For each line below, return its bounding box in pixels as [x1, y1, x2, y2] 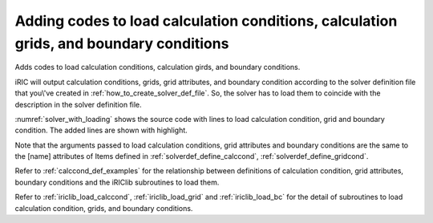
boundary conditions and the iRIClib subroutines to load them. [14, 177, 220, 187]
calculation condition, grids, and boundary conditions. [14, 203, 193, 213]
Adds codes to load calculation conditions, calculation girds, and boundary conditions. [14, 63, 301, 72]
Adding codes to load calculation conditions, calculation [14, 12, 398, 30]
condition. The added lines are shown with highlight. [14, 125, 188, 136]
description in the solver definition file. [14, 99, 142, 109]
